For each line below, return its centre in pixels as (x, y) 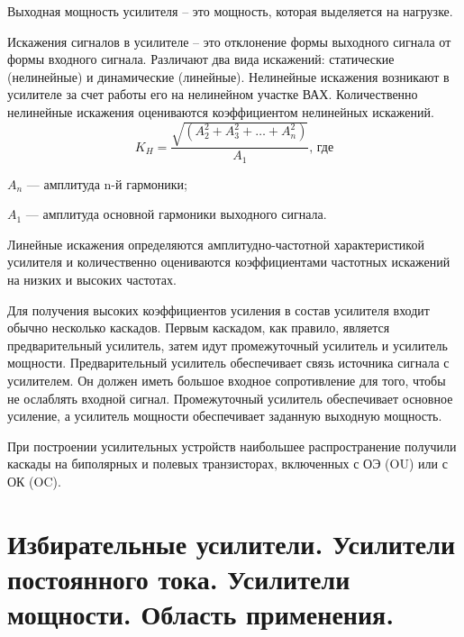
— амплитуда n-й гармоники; (107, 183)
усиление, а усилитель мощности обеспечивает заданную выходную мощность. (225, 416)
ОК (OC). (34, 481)
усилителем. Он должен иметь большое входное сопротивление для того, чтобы (227, 380)
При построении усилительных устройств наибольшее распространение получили (232, 446)
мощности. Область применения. (201, 614)
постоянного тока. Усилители (179, 578)
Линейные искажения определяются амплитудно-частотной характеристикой (216, 244)
